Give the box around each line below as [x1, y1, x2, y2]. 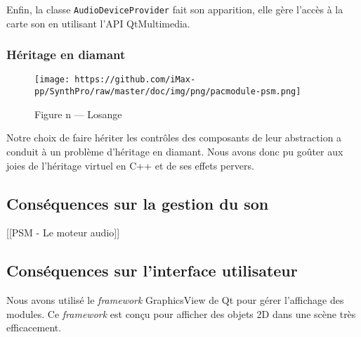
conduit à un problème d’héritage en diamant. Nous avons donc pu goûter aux [6, 144, 343, 158]
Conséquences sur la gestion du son [6, 192, 269, 214]
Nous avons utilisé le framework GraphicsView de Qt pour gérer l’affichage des [6, 293, 344, 307]
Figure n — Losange [34, 106, 122, 121]
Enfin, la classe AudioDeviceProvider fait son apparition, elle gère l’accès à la [6, 2, 343, 16]
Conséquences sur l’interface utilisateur [6, 260, 298, 281]
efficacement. [6, 320, 62, 335]
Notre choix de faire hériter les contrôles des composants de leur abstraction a [6, 130, 342, 145]
